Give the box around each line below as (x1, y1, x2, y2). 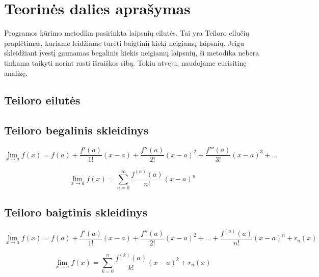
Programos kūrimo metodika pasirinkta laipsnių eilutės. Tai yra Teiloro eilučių (4, 27, 250, 38)
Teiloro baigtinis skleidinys (4, 204, 147, 219)
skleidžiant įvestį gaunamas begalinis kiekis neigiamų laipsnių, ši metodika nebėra (4, 47, 259, 58)
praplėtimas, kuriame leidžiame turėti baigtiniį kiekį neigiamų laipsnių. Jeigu (4, 37, 245, 48)
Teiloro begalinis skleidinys (4, 122, 149, 138)
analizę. (4, 67, 28, 78)
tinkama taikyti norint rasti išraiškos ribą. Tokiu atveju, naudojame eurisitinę (4, 57, 247, 68)
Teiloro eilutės (4, 92, 81, 108)
